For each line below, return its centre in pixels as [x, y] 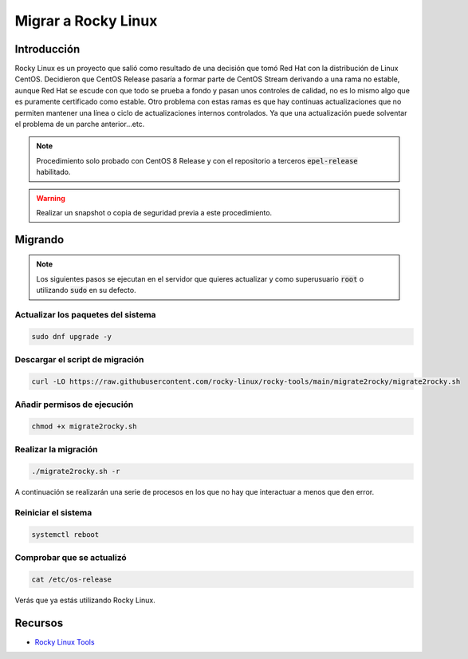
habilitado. [53, 172]
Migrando [39, 239]
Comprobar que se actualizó [71, 558]
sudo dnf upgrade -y [71, 336]
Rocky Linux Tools [65, 641]
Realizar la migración [56, 449]
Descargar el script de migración [79, 360]
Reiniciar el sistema [53, 512]
